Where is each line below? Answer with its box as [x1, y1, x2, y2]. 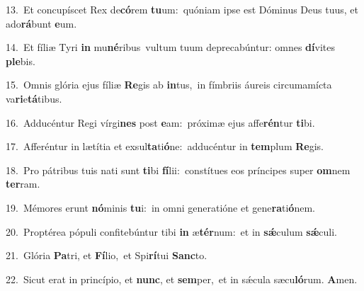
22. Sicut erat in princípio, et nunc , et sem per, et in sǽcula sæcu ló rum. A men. [6, 271, 358, 286]
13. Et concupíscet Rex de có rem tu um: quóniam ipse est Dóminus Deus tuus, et [6, 2, 358, 16]
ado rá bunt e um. [6, 16, 77, 30]
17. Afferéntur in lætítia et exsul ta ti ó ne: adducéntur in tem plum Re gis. [6, 139, 324, 154]
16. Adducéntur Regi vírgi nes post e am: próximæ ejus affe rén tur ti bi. [6, 115, 315, 130]
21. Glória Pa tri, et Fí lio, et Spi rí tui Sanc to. [6, 248, 207, 263]
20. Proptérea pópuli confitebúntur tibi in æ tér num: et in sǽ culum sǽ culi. [6, 224, 337, 239]
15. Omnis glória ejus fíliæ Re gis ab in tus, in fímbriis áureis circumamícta [6, 77, 332, 92]
